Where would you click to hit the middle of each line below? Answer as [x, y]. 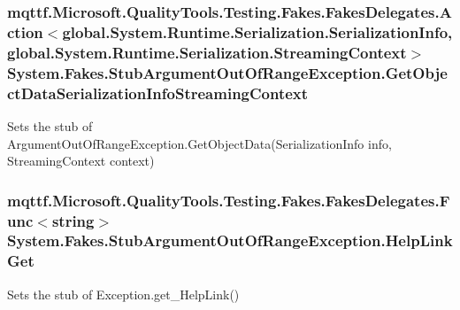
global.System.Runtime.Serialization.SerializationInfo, [257, 31]
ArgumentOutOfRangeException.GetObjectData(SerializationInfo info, [199, 143]
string [73, 220]
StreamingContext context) [81, 161]
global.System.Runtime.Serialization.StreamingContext [207, 52]
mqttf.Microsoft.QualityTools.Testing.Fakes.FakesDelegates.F [229, 200]
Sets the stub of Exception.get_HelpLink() [123, 294]
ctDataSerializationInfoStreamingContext [158, 93]
